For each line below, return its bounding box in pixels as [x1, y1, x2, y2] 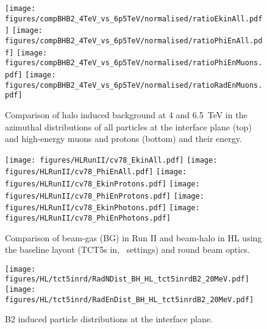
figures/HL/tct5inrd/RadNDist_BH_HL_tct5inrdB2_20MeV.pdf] [5, 275, 249, 284]
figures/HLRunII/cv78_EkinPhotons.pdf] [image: [5, 203, 200, 213]
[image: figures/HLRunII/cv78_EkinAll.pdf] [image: [5, 155, 218, 164]
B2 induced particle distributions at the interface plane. [5, 313, 213, 325]
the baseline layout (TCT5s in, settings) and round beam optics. [5, 243, 250, 256]
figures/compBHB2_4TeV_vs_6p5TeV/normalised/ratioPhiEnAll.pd [5, 36, 263, 45]
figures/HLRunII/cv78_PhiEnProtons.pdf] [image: [5, 191, 204, 200]
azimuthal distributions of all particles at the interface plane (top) [5, 120, 252, 133]
